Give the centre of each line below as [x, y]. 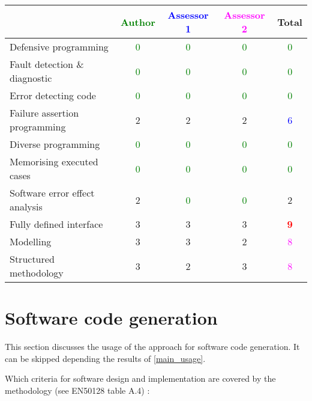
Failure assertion [44, 113]
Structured [32, 259]
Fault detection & [47, 64]
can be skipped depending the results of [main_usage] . [105, 358]
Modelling [31, 241]
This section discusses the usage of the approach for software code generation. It [152, 347]
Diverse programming [55, 144]
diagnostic [31, 78]
